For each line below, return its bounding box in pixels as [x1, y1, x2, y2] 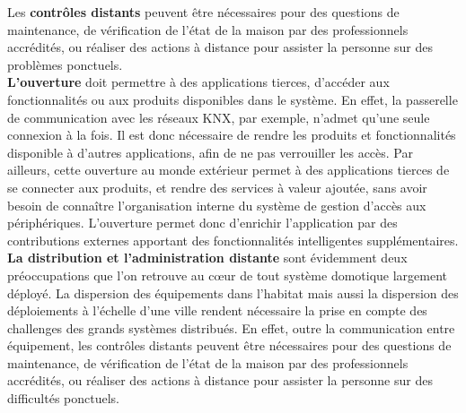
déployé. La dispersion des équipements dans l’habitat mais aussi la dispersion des [7, 283, 459, 302]
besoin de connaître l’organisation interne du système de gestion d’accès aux [7, 195, 426, 214]
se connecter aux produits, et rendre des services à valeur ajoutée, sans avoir [7, 177, 427, 196]
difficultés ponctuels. [7, 389, 119, 408]
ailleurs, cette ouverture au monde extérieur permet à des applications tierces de [7, 160, 450, 179]
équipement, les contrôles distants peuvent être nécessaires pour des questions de [7, 336, 452, 355]
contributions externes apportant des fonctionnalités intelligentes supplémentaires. [7, 230, 459, 249]
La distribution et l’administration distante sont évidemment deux [7, 248, 408, 267]
